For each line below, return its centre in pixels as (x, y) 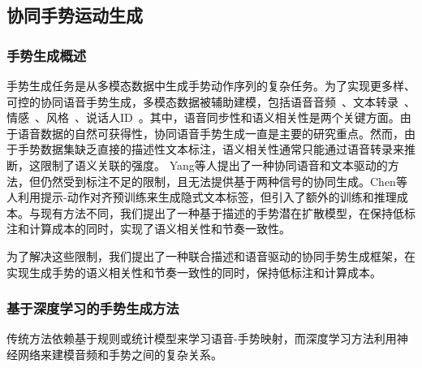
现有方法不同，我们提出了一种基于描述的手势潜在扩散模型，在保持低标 (228, 212)
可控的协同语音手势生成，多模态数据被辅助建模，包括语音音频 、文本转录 (202, 101)
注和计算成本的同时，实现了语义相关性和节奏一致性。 (149, 229)
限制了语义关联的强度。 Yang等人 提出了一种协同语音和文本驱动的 (214, 165)
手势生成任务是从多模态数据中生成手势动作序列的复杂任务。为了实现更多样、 (211, 85)
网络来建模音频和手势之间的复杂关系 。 (120, 354)
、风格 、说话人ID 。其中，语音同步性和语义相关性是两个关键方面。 (217, 117)
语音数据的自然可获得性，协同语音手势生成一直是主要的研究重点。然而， (211, 133)
